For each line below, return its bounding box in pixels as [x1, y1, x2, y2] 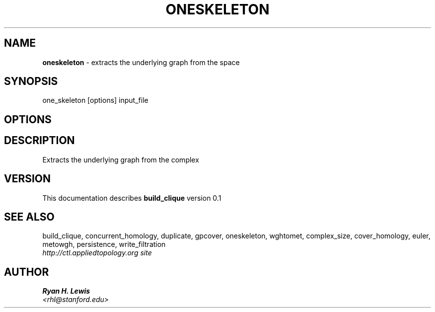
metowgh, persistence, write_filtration [42, 240, 166, 249]
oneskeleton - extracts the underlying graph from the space [42, 58, 240, 67]
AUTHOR [4, 265, 49, 278]
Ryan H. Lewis [42, 287, 90, 296]
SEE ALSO [4, 210, 55, 223]
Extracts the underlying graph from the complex [42, 155, 199, 164]
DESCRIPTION [4, 134, 75, 147]
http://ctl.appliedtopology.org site [42, 248, 152, 257]
